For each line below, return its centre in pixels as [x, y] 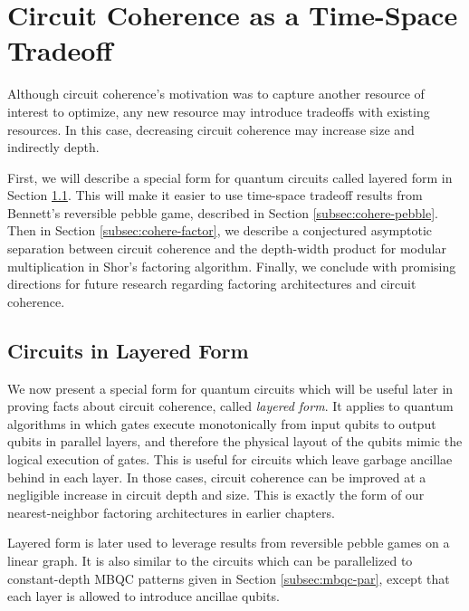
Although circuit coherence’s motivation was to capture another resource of [216, 94]
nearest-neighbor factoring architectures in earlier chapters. [171, 512]
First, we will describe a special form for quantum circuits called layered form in [230, 177]
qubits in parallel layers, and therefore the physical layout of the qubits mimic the [235, 441]
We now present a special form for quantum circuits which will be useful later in [230, 388]
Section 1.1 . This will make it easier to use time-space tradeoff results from [215, 195]
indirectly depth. [53, 147]
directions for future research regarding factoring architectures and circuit [212, 284]
